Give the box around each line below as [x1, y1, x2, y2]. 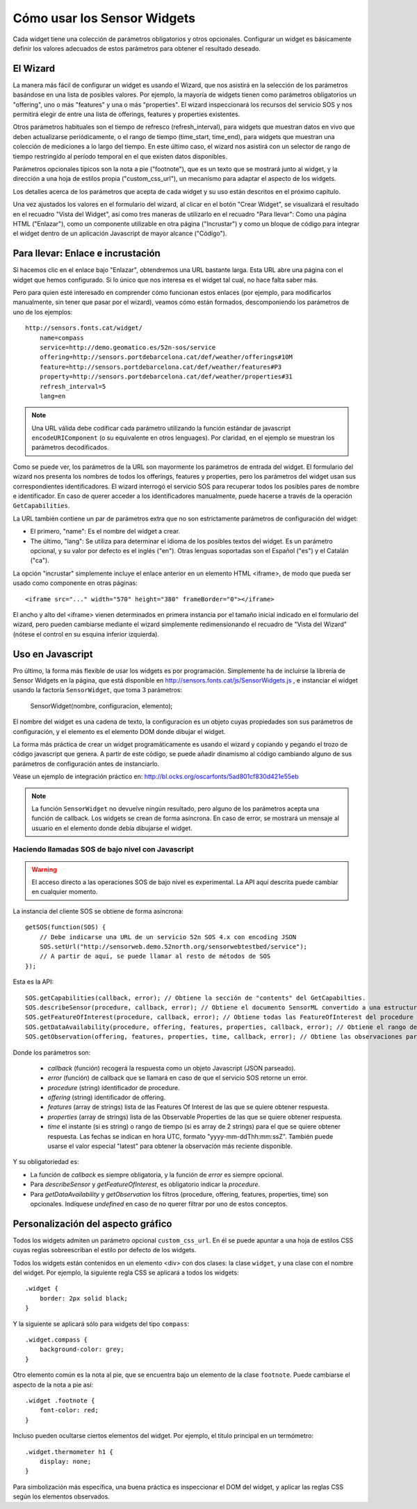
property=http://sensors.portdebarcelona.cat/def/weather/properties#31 [39, 373, 293, 381]
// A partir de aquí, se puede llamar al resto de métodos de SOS [39, 952, 271, 960]
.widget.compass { [25, 1336, 88, 1344]
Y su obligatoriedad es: [13, 1158, 79, 1166]
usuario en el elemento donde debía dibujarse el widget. [31, 824, 193, 832]
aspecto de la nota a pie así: [13, 1380, 94, 1389]
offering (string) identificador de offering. [47, 1093, 166, 1102]
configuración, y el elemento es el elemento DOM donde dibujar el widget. [13, 727, 226, 735]
